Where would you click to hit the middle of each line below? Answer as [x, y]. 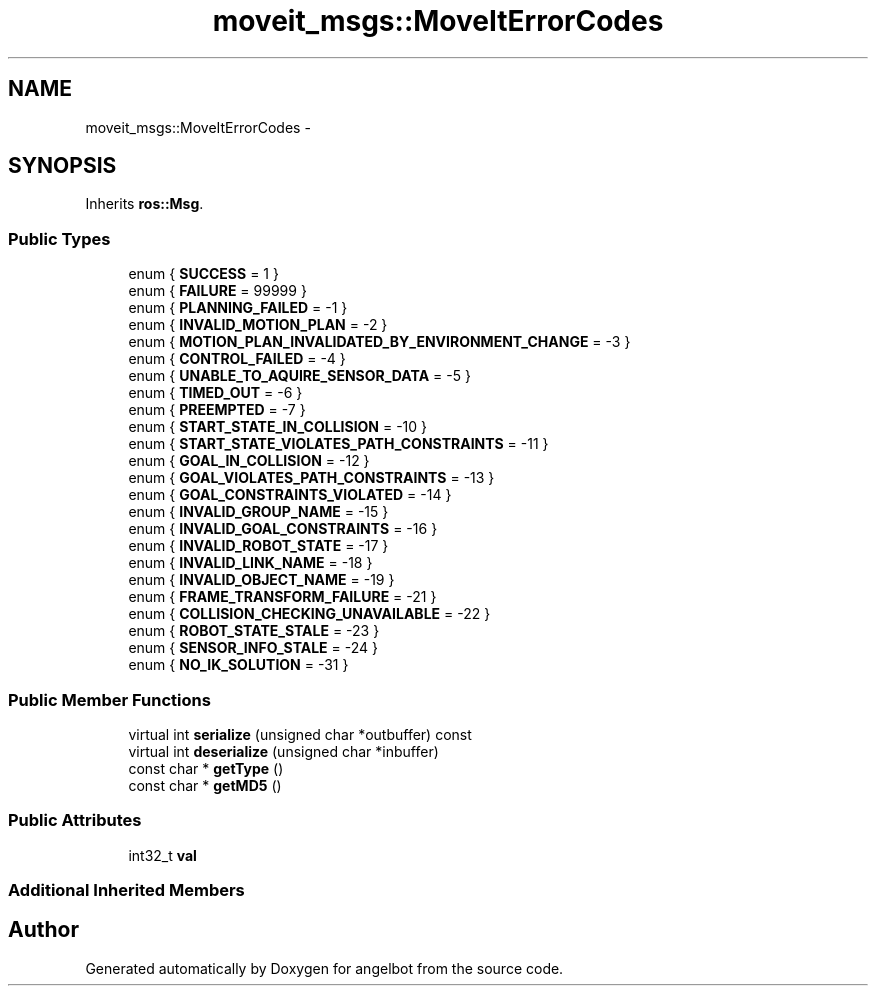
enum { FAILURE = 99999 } [217, 291]
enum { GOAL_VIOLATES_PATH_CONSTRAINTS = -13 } [311, 478]
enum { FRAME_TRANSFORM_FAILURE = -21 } [282, 597]
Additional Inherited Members [126, 890]
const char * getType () [206, 768]
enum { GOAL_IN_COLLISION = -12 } [249, 461]
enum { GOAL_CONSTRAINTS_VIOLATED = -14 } [290, 495]
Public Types [59, 238]
